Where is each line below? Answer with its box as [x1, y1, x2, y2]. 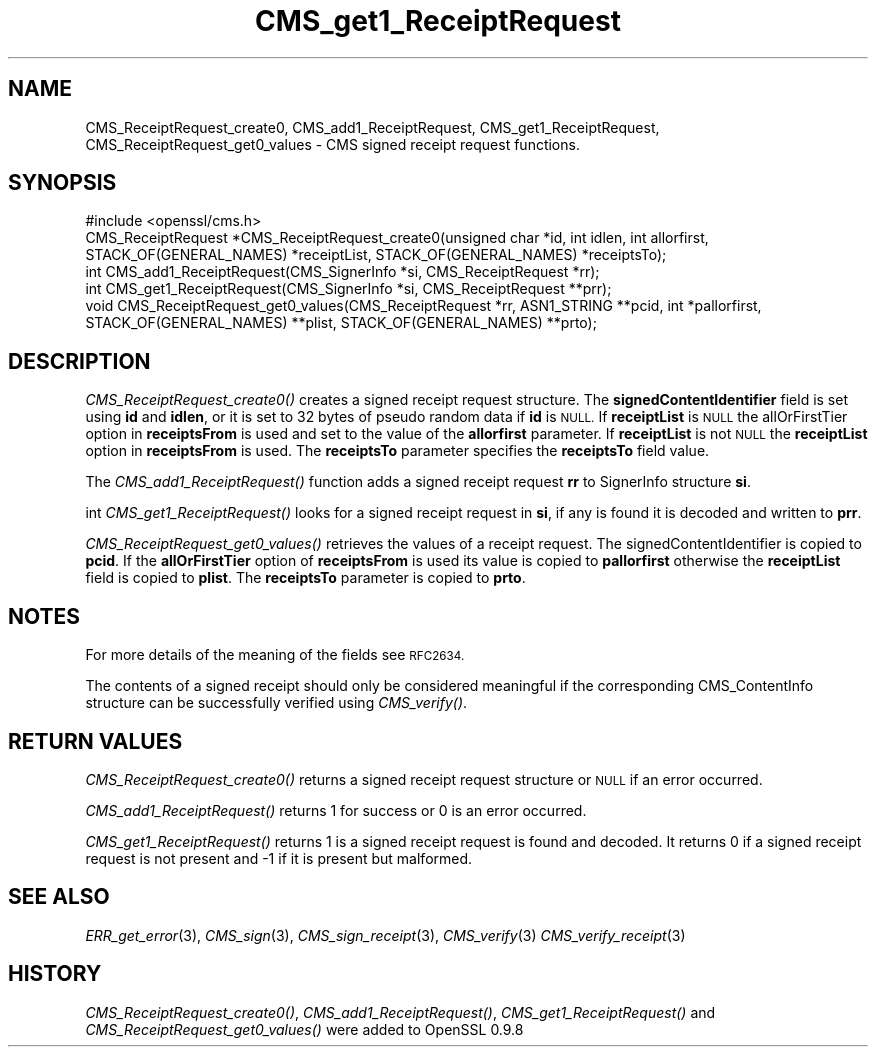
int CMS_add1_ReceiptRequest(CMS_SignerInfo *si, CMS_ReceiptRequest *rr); [85, 263, 600, 281]
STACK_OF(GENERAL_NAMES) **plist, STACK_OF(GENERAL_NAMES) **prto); [85, 314, 597, 332]
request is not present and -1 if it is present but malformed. [85, 849, 473, 867]
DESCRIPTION [8, 348, 151, 374]
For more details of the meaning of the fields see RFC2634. [85, 646, 465, 664]
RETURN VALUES [8, 728, 183, 754]
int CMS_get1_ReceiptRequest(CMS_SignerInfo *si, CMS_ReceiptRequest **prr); [85, 280, 612, 298]
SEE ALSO [8, 884, 110, 910]
